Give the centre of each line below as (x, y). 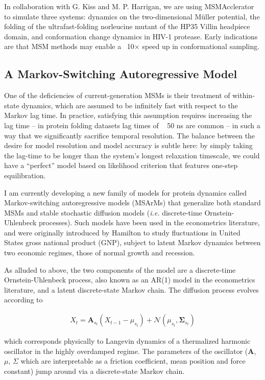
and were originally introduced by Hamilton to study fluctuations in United (122, 232)
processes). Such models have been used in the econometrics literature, (149, 222)
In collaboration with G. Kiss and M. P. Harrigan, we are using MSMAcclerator (129, 6)
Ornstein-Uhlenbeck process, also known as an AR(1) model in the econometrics (130, 280)
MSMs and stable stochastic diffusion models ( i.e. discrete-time (103, 212)
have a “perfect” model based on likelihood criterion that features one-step (121, 165)
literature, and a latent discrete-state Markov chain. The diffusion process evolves (131, 289)
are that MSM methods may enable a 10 (69, 46)
